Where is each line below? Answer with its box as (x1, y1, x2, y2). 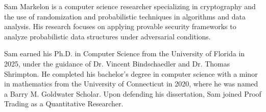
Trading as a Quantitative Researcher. (4, 98, 124, 109)
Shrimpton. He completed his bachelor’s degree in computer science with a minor (4, 68, 258, 79)
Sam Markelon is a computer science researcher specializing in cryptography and (4, 1, 256, 11)
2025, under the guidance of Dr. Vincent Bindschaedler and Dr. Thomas (4, 58, 230, 69)
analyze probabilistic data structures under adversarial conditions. (4, 31, 211, 41)
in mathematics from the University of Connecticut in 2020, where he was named (4, 78, 258, 89)
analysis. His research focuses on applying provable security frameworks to (4, 21, 236, 32)
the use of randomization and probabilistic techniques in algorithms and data (4, 11, 246, 21)
